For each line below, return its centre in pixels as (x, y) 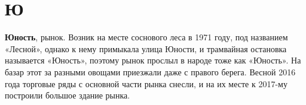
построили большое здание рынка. (68, 95)
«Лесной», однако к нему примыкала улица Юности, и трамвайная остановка (146, 48)
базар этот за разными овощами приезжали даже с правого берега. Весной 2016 (150, 71)
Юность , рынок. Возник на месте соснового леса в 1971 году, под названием (146, 37)
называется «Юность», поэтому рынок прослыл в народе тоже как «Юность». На (153, 60)
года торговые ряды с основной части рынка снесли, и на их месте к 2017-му (146, 83)
